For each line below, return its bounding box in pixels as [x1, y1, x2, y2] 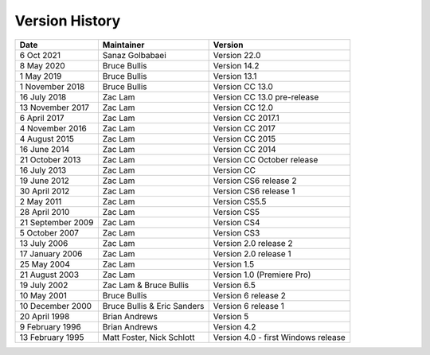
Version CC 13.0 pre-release [213, 92, 319, 103]
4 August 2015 [19, 133, 75, 144]
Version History [14, 12, 121, 29]
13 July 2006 [19, 237, 68, 248]
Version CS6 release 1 [213, 185, 295, 197]
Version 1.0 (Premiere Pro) [213, 269, 311, 280]
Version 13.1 [213, 70, 257, 81]
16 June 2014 [19, 143, 70, 154]
